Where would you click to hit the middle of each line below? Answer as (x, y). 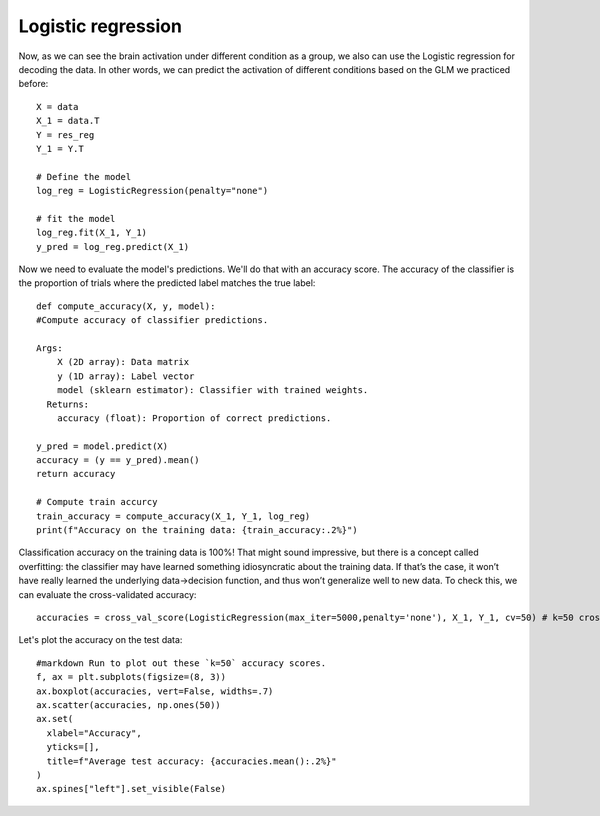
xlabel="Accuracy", (94, 733)
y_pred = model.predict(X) (102, 446)
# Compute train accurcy (97, 502)
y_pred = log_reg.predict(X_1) (113, 246)
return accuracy (76, 474)
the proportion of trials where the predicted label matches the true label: (167, 283)
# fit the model (76, 218)
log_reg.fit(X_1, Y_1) (92, 233)
